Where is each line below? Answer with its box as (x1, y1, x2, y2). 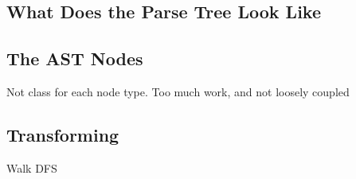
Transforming (6, 122, 119, 146)
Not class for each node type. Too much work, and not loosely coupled (6, 83, 350, 99)
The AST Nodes (6, 46, 143, 71)
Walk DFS (6, 159, 57, 176)
